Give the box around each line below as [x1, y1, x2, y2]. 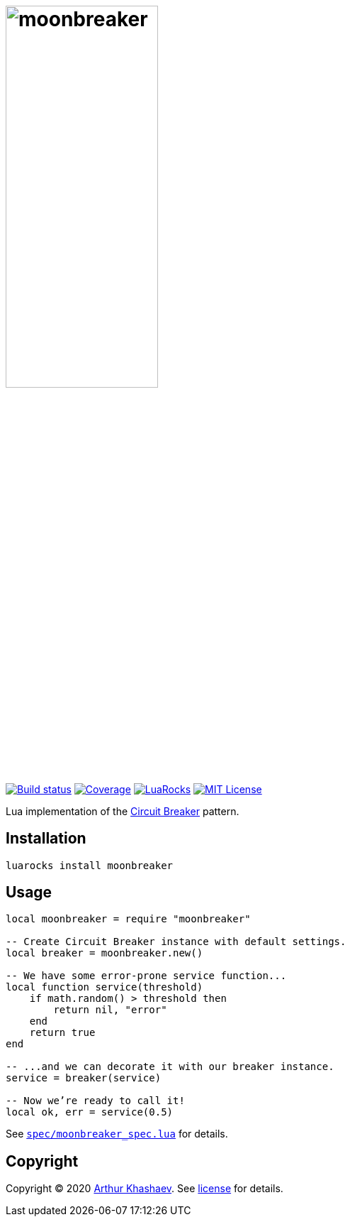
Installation [6, 829, 86, 848]
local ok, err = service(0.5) [6, 1106, 174, 1118]
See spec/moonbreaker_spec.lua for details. [6, 1128, 228, 1140]
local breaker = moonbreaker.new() [6, 947, 203, 959]
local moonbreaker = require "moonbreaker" [6, 913, 251, 925]
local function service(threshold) [6, 981, 203, 993]
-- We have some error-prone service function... [6, 970, 287, 982]
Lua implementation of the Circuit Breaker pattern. [6, 804, 239, 817]
